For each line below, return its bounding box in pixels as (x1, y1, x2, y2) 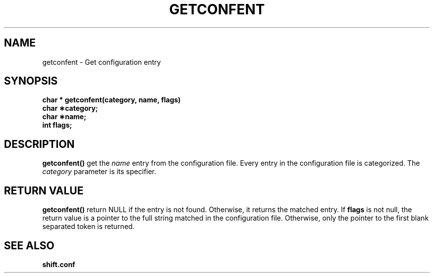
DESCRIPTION (4, 138, 75, 150)
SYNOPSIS (4, 75, 58, 88)
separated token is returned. (42, 222, 135, 231)
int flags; (42, 121, 72, 130)
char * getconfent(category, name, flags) (42, 95, 181, 104)
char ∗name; (42, 112, 86, 121)
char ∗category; (42, 104, 98, 113)
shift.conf (42, 260, 75, 269)
